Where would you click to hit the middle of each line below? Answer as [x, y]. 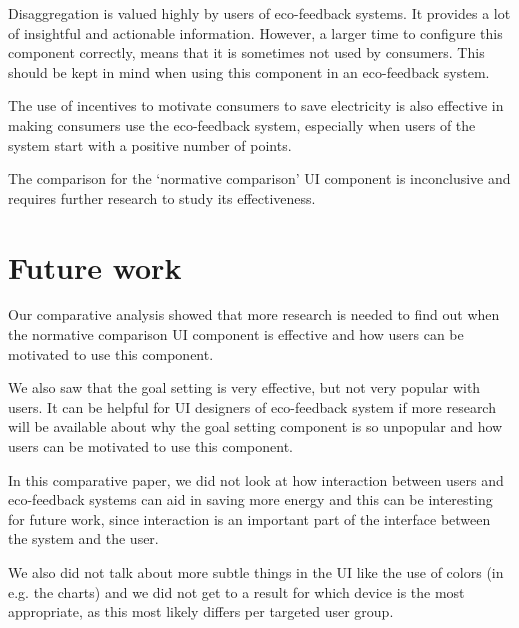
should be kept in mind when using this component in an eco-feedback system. [249, 71]
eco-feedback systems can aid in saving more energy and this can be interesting [250, 499]
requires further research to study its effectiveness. [162, 197]
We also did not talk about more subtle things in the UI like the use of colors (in [256, 572]
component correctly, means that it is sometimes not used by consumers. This [246, 52]
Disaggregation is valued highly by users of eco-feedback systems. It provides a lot [259, 13]
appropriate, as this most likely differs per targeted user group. [201, 611]
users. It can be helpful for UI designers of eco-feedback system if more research [252, 406]
